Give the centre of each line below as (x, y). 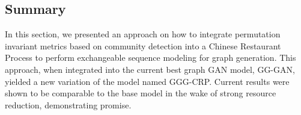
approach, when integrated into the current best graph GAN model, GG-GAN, (150, 69)
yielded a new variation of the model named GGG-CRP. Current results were (147, 81)
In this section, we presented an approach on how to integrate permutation (143, 34)
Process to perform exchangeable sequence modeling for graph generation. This (150, 57)
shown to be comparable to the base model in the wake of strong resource (141, 93)
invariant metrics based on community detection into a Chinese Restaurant (143, 45)
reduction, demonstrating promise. (68, 104)
